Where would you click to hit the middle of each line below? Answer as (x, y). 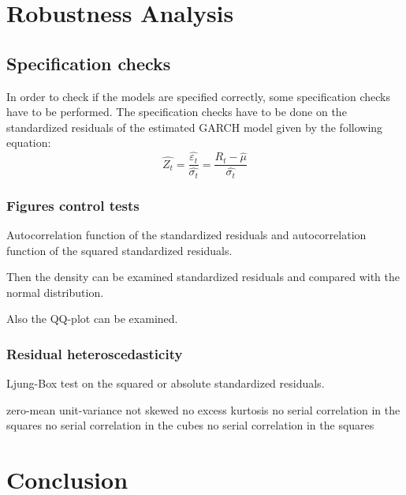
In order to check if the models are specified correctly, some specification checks (199, 96)
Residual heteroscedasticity (95, 353)
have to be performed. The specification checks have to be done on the (177, 112)
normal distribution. (55, 292)
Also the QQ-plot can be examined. (92, 319)
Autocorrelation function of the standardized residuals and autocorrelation (186, 234)
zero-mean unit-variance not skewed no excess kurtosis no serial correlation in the (203, 409)
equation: (29, 142)
